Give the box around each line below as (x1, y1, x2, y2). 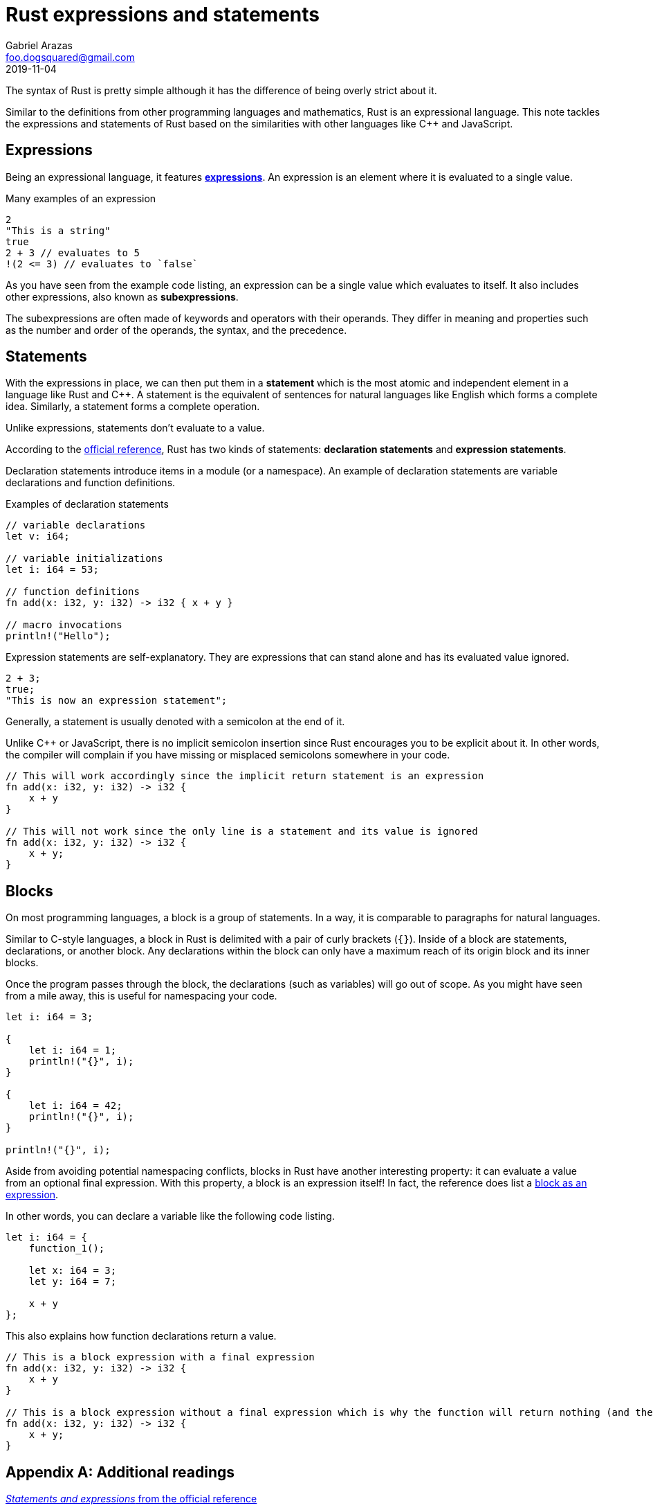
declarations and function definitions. (6, 477, 176, 489)
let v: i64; (6, 531, 70, 542)
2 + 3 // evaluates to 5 (6, 247, 140, 258)
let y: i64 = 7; (28, 1276, 117, 1288)
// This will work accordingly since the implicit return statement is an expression (6, 770, 484, 782)
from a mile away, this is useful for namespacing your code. (6, 990, 277, 1002)
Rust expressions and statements (6, 3, 320, 26)
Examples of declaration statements (6, 498, 169, 510)
